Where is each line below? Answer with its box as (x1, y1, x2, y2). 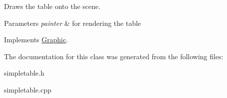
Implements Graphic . (4, 34, 68, 45)
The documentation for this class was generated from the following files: (4, 51, 224, 61)
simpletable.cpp (4, 84, 51, 95)
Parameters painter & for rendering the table (4, 17, 141, 28)
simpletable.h (4, 68, 44, 78)
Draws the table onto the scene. (4, 1, 101, 11)
